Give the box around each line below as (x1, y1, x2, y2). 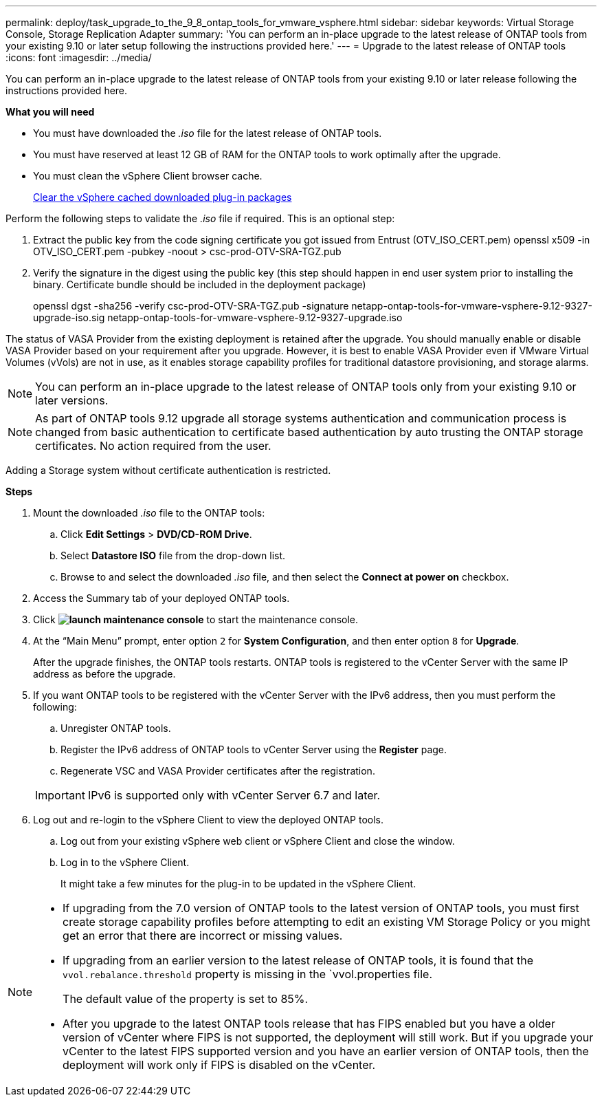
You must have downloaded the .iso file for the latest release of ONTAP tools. (33, 127, 382, 139)
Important (35, 788, 85, 802)
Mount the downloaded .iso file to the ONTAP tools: (33, 507, 265, 519)
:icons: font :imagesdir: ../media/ (5, 52, 152, 63)
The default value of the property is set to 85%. (63, 992, 309, 1006)
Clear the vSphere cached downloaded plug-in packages (33, 191, 292, 203)
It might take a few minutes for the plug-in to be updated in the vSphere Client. (60, 878, 416, 889)
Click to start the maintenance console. (33, 614, 359, 625)
